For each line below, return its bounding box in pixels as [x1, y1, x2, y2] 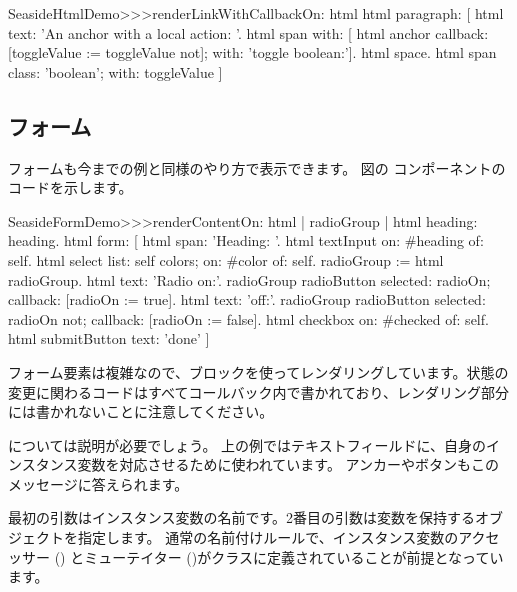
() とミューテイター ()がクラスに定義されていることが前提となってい [54, 546, 504, 567]
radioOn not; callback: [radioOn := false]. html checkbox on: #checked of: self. [8, 308, 489, 329]
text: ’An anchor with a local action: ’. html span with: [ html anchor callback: [8, 22, 489, 43]
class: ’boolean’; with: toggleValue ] [8, 61, 223, 82]
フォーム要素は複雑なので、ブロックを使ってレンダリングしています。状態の [8, 361, 509, 382]
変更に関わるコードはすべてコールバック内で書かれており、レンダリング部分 [8, 381, 510, 402]
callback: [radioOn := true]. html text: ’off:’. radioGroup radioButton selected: [8, 289, 486, 310]
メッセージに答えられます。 [8, 473, 189, 494]
